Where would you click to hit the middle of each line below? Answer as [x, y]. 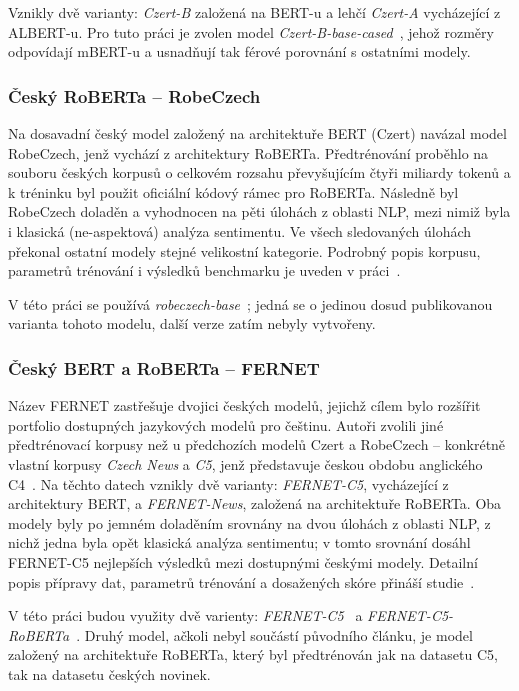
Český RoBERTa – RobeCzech [134, 95]
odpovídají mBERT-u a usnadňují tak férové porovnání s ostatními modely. [239, 51]
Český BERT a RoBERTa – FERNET [164, 367]
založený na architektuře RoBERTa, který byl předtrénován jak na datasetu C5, [253, 654]
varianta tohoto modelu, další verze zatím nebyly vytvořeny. [192, 323]
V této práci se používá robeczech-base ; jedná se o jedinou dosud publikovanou [250, 303]
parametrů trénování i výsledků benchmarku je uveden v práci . [204, 270]
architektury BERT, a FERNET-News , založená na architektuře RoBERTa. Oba [255, 503]
